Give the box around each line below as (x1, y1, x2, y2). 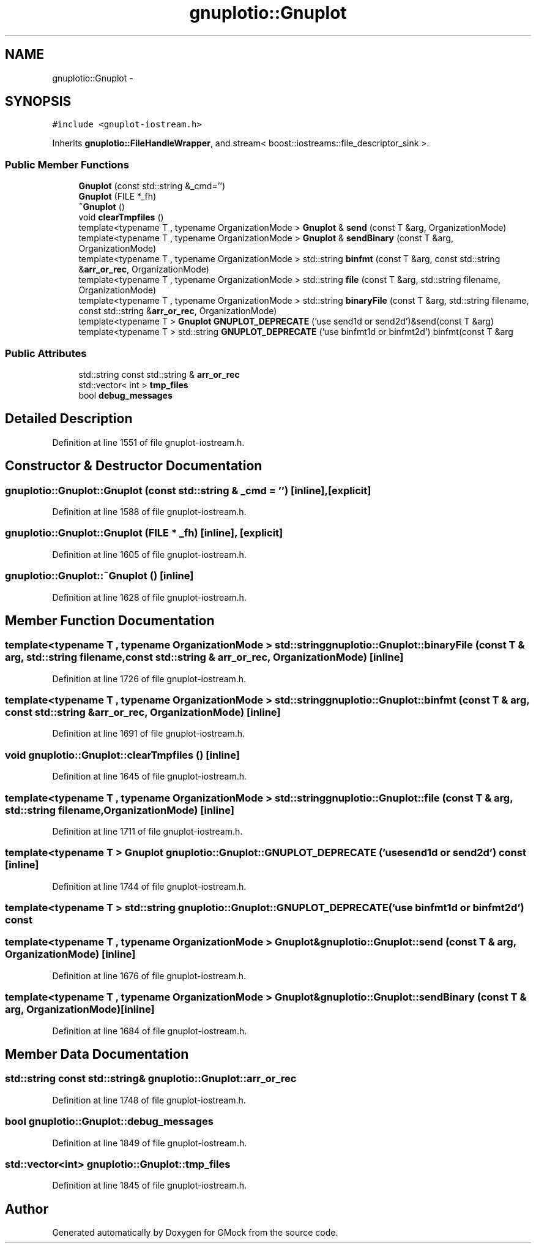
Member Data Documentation (5, 1047, 189, 1062)
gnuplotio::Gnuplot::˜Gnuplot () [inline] (5, 569, 194, 582)
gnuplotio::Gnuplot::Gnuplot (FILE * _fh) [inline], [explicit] (5, 527, 283, 539)
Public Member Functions (5, 158, 129, 171)
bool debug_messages (78, 389, 173, 400)
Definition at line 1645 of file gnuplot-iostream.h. (52, 771, 247, 782)
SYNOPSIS (5, 94, 72, 110)
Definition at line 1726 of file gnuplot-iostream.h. (52, 673, 247, 684)
